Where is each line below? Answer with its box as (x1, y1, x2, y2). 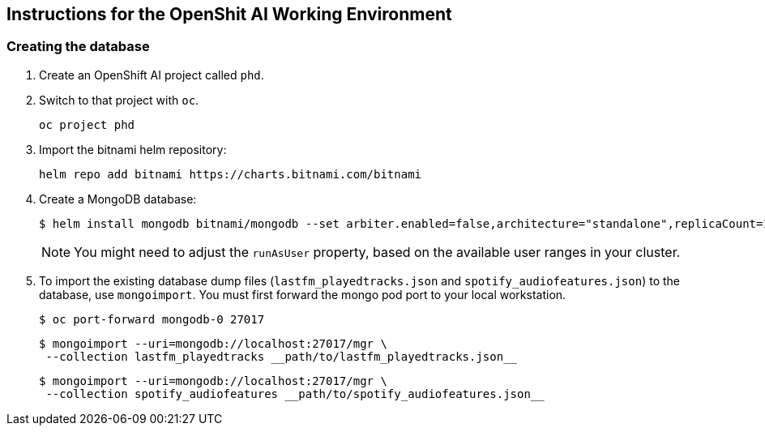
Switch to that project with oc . (39, 92, 199, 107)
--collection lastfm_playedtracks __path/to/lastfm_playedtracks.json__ (45, 349, 518, 363)
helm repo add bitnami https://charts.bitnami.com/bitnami (39, 167, 422, 181)
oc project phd (39, 118, 135, 131)
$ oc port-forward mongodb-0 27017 (39, 312, 265, 326)
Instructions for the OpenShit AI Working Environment (6, 4, 452, 24)
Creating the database (6, 38, 150, 55)
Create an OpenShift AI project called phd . (39, 67, 264, 82)
